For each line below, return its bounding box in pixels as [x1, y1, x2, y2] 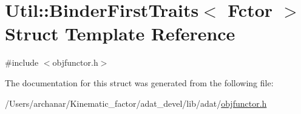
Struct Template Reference [5, 21, 235, 46]
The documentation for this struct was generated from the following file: [5, 76, 274, 89]
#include [5, 56, 39, 69]
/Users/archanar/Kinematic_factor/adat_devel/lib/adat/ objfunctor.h [5, 97, 267, 109]
